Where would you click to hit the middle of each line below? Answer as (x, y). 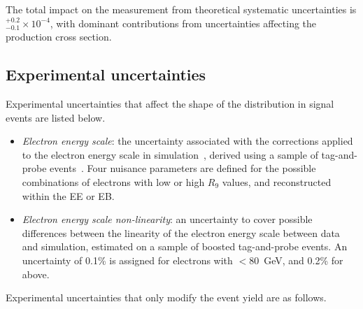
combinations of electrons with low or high (113, 181)
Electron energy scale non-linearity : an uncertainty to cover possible (167, 219)
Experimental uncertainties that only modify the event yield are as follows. (166, 297)
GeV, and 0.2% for (304, 260)
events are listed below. (56, 117)
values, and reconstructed (277, 181)
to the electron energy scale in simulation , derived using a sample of (170, 154)
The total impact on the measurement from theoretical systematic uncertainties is (181, 9)
